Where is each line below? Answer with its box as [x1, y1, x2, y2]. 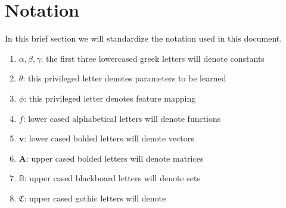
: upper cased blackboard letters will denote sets [24, 172, 200, 184]
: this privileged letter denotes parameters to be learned [23, 72, 226, 84]
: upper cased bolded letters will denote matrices [26, 152, 204, 164]
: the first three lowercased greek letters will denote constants [41, 52, 265, 64]
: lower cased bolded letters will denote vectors [24, 132, 194, 144]
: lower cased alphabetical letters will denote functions [23, 112, 221, 124]
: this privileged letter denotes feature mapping [24, 92, 196, 104]
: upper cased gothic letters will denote [24, 191, 166, 204]
